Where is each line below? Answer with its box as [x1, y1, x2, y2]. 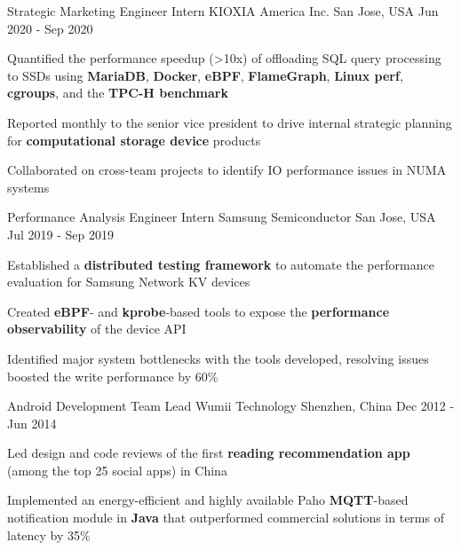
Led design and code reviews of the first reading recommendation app [7, 444, 410, 462]
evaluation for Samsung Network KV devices [7, 272, 250, 291]
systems [7, 177, 50, 196]
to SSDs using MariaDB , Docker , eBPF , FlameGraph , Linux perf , [7, 66, 403, 84]
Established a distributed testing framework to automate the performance [7, 255, 434, 273]
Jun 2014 [7, 413, 57, 432]
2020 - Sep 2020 [7, 19, 93, 37]
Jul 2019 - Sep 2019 [7, 224, 114, 243]
